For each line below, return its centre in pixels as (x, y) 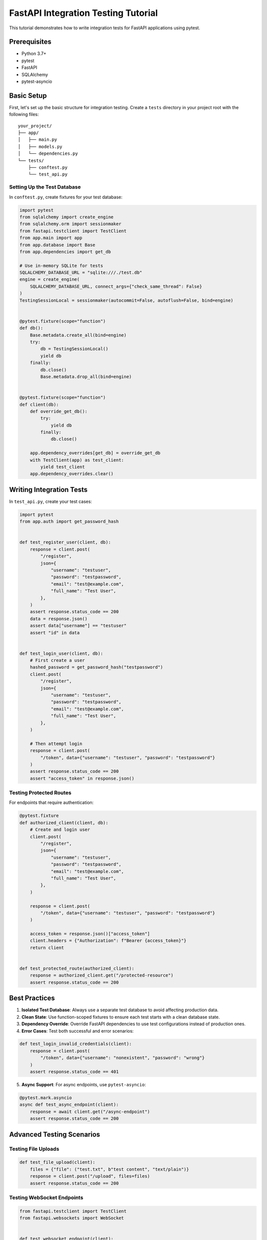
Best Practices (32, 998)
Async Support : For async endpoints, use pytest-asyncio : (84, 1085)
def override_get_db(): (59, 411)
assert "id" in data (55, 633)
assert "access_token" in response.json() (82, 778)
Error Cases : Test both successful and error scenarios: (78, 1031)
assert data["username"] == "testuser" (78, 626)
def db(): (31, 328)
